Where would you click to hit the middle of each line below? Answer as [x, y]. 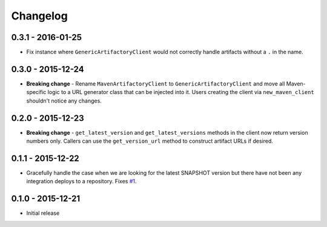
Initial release [43, 213]
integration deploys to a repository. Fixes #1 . [81, 181]
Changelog [39, 16]
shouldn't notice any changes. [64, 101]
